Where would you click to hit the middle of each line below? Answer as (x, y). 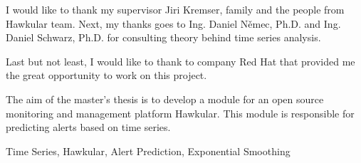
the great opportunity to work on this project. (106, 75)
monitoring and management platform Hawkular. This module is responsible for (180, 113)
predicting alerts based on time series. (88, 127)
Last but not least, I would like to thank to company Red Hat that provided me (180, 61)
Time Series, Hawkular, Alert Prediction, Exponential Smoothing (148, 151)
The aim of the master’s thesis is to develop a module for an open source (165, 99)
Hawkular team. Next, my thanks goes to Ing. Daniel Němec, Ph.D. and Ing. (173, 23)
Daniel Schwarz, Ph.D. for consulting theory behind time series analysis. (163, 37)
